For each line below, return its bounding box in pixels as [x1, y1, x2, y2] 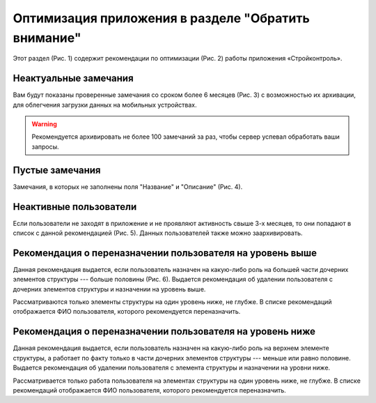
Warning [31, 120, 57, 128]
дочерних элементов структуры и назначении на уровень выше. [13, 284, 206, 293]
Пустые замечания [13, 164, 101, 176]
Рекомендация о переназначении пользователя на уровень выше [13, 247, 317, 259]
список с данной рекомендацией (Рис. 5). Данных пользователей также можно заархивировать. [13, 229, 303, 237]
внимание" [13, 30, 81, 45]
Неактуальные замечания [13, 73, 134, 84]
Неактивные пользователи [13, 201, 137, 213]
